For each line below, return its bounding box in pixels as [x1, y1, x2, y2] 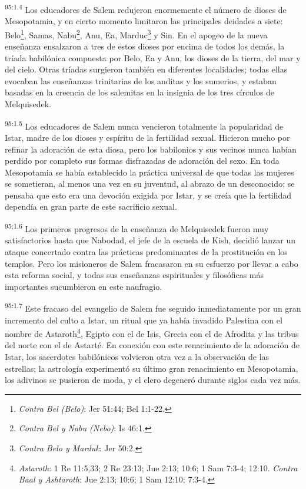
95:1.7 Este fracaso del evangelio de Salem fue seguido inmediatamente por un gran [5, 300, 301, 314]
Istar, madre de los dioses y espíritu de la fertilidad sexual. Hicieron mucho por [5, 131, 290, 143]
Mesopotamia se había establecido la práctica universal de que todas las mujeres [5, 166, 294, 178]
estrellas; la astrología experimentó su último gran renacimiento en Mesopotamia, [5, 362, 298, 374]
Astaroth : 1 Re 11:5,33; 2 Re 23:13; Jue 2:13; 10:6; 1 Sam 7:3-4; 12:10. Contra [18, 461, 298, 474]
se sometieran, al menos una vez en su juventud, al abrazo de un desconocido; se [5, 177, 295, 190]
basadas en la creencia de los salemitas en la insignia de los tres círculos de [5, 86, 275, 98]
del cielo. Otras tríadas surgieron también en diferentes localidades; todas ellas [5, 63, 288, 75]
